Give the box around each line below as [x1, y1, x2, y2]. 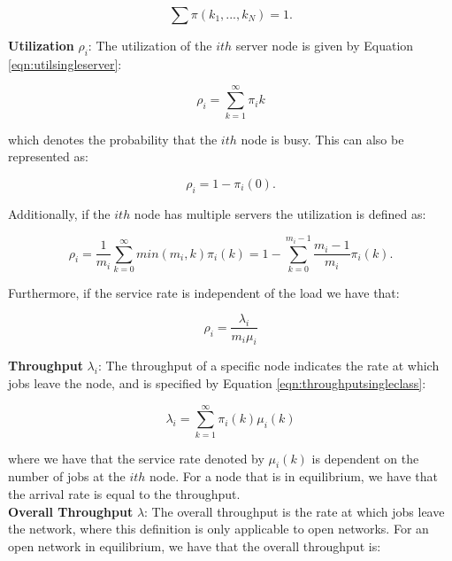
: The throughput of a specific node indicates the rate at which [97, 356, 440, 375]
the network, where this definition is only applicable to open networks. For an [8, 519, 429, 538]
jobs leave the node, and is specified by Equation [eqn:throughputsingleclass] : [8, 373, 426, 392]
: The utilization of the [88, 36, 212, 54]
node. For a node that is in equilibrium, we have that [149, 467, 438, 486]
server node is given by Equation [235, 36, 414, 54]
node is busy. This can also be [241, 129, 404, 148]
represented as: [8, 147, 88, 166]
